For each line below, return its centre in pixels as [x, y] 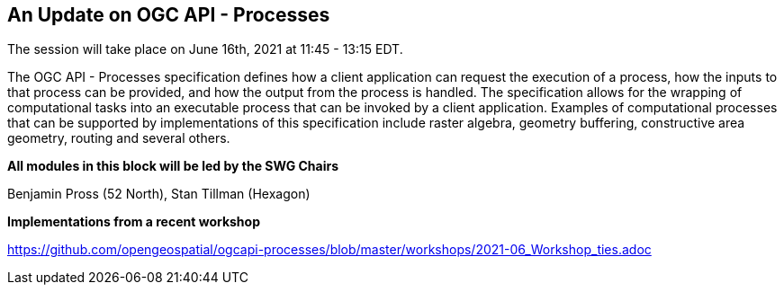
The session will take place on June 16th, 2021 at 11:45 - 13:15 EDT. [205, 49]
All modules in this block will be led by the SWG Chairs [173, 166]
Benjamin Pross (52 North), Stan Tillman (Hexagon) [159, 194]
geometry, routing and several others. [119, 138]
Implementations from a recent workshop [134, 222]
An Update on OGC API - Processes [169, 15]
